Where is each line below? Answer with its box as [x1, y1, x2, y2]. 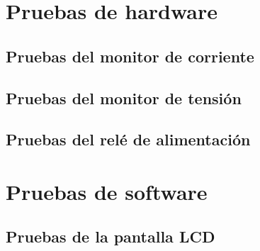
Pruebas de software [6, 177, 208, 206]
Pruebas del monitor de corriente [6, 45, 254, 67]
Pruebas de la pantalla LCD [6, 225, 215, 247]
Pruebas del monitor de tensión [6, 87, 242, 108]
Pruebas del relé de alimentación [6, 128, 251, 150]
